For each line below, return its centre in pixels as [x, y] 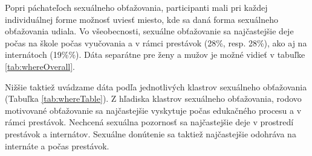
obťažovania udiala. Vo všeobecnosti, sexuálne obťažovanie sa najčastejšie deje [149, 31]
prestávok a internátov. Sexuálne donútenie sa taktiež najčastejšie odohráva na [151, 133]
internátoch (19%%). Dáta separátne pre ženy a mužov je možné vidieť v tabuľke [155, 55]
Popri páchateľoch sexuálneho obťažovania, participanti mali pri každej [136, 7]
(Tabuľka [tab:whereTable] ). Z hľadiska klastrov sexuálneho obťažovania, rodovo [153, 98]
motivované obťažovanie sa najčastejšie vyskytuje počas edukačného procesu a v [153, 110]
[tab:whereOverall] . [40, 66]
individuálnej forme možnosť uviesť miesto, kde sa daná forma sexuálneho [141, 19]
